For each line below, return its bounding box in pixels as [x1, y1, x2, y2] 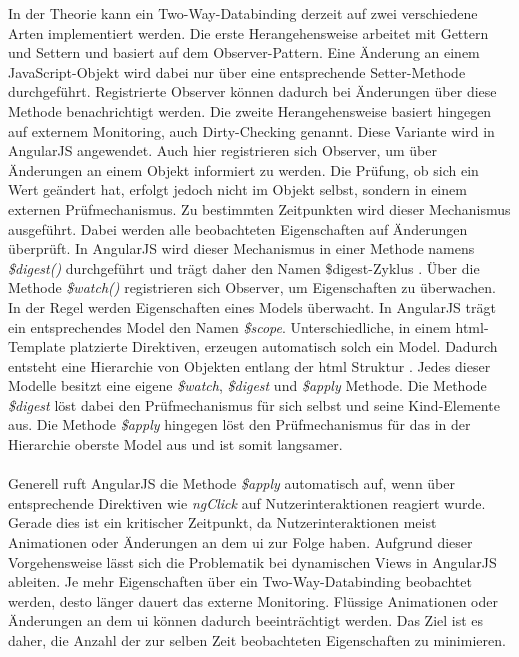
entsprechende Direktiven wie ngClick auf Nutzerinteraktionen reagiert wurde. [8, 492, 486, 513]
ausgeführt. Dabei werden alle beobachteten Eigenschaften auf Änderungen [8, 218, 468, 239]
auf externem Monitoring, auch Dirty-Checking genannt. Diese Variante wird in [8, 120, 495, 141]
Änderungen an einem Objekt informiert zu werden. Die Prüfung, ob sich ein [8, 159, 479, 180]
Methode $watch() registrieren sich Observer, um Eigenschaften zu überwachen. [8, 277, 496, 298]
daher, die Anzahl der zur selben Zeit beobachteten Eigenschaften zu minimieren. [8, 630, 506, 650]
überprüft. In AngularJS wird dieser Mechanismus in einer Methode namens [8, 238, 475, 259]
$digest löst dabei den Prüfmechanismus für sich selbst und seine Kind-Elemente [8, 394, 500, 415]
